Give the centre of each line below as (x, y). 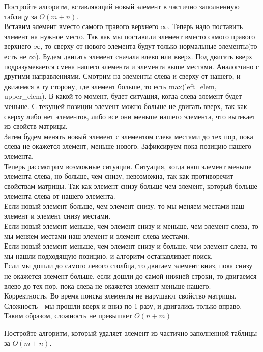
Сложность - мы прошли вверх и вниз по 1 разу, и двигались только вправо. (123, 305)
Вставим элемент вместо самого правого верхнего (81, 26)
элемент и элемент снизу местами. (57, 216)
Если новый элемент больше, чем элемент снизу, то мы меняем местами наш (124, 206)
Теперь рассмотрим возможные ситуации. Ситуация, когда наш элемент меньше (128, 166)
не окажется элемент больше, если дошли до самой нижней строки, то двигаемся (130, 276)
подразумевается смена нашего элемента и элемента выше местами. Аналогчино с (132, 66)
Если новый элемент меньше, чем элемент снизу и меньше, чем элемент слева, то (131, 226)
